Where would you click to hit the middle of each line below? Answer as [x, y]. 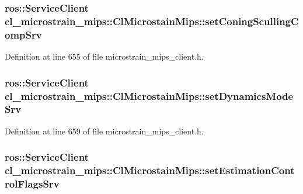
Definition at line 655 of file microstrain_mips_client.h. [104, 56]
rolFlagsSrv [32, 184]
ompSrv [23, 34]
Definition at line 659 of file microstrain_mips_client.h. [104, 131]
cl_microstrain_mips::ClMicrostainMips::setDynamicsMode [149, 96]
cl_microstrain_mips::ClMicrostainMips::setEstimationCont [150, 170]
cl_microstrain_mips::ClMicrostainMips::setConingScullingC [152, 21]
